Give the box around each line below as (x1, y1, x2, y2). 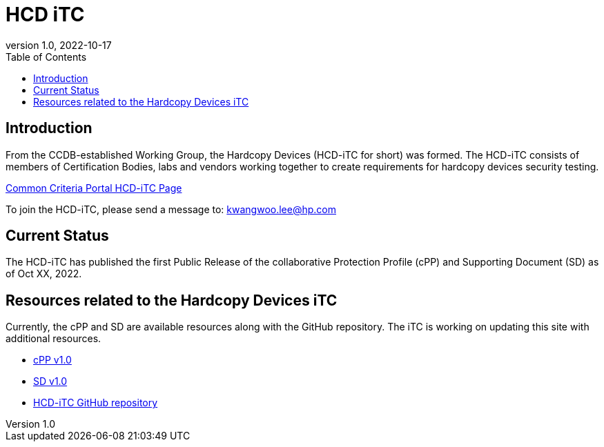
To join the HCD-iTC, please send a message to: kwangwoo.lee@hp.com (6, 203, 336, 215)
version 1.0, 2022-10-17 (6, 39, 112, 51)
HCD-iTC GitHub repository (33, 397, 158, 409)
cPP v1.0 (33, 354, 72, 366)
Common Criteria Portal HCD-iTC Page (6, 181, 182, 194)
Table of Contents (6, 50, 87, 63)
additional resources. (6, 332, 101, 345)
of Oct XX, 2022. (6, 268, 82, 280)
